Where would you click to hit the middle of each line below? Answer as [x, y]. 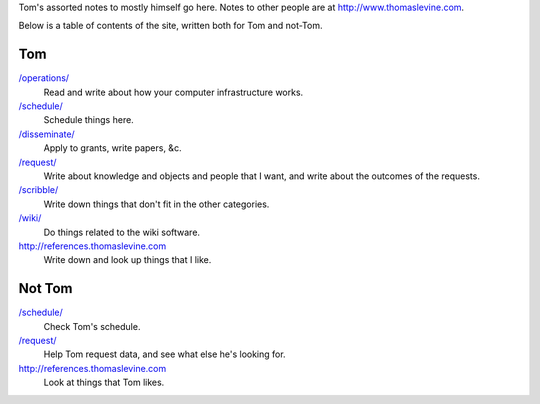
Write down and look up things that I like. [127, 260]
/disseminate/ [46, 134]
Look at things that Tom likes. [104, 382]
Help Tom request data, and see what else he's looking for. [164, 354]
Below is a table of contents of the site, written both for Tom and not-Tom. [170, 26]
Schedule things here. [88, 120]
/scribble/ [38, 190]
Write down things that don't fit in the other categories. [156, 204]
